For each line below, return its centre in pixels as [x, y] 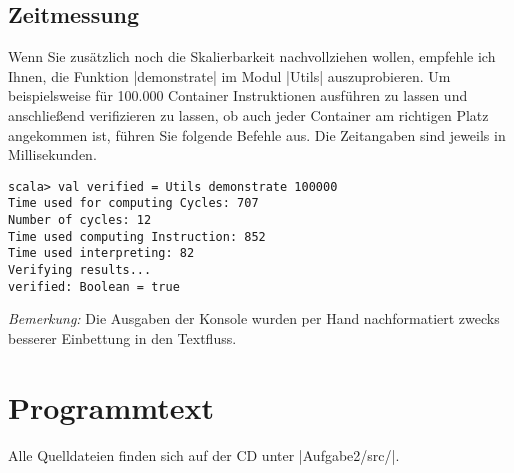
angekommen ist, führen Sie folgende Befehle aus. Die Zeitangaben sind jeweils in [257, 134]
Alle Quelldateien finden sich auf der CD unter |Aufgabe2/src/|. [204, 454]
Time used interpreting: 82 [101, 253]
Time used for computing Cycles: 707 [133, 203]
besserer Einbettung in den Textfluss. [122, 337]
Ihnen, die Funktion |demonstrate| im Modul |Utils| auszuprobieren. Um [229, 75]
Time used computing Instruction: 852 [137, 236]
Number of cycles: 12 [80, 220]
